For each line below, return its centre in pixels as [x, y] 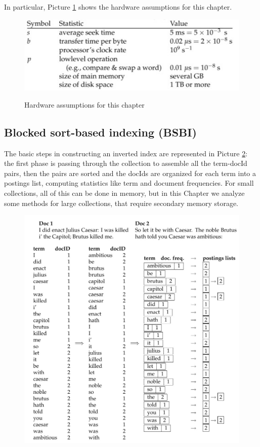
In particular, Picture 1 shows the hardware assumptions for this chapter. [118, 7]
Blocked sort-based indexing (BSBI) [100, 132]
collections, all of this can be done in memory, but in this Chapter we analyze [124, 193]
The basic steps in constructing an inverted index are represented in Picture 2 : [126, 153]
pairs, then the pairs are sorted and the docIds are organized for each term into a [130, 173]
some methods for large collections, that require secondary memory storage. [121, 203]
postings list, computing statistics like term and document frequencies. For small [129, 183]
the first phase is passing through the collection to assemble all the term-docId [126, 163]
